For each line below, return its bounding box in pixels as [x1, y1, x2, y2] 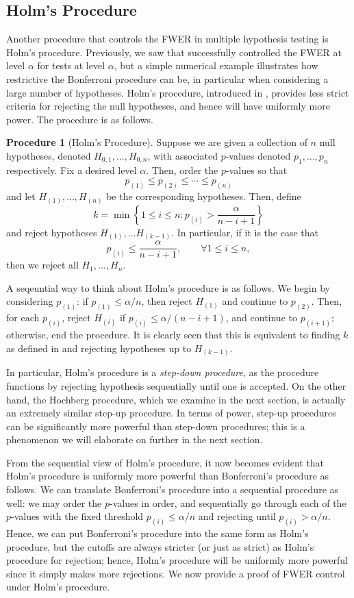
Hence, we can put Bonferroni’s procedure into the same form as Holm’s [6, 526, 309, 540]
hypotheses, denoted [6, 148, 91, 162]
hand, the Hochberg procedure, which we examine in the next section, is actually [6, 392, 346, 406]
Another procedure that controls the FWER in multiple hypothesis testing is [6, 32, 329, 46]
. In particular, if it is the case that [171, 225, 319, 239]
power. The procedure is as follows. [6, 112, 153, 126]
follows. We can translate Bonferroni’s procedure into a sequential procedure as [6, 482, 339, 497]
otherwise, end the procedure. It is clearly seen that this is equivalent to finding [6, 327, 340, 342]
